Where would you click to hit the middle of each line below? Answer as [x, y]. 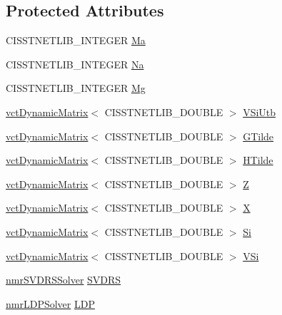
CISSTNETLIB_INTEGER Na [75, 64]
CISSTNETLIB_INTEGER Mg [76, 88]
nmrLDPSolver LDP [50, 303]
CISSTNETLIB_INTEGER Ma [76, 40]
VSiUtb [260, 112]
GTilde [258, 136]
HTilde [258, 160]
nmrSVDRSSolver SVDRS [64, 280]
